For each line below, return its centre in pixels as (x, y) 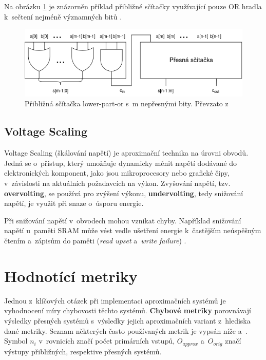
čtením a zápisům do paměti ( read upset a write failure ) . (95, 241)
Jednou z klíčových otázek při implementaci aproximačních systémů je (115, 300)
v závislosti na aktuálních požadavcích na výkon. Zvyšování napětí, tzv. (117, 183)
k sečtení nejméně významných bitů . (63, 16)
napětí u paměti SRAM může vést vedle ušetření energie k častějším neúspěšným (133, 230)
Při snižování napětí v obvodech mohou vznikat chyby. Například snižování (123, 220)
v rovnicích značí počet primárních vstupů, (107, 341)
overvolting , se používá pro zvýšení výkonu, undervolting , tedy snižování (124, 193)
